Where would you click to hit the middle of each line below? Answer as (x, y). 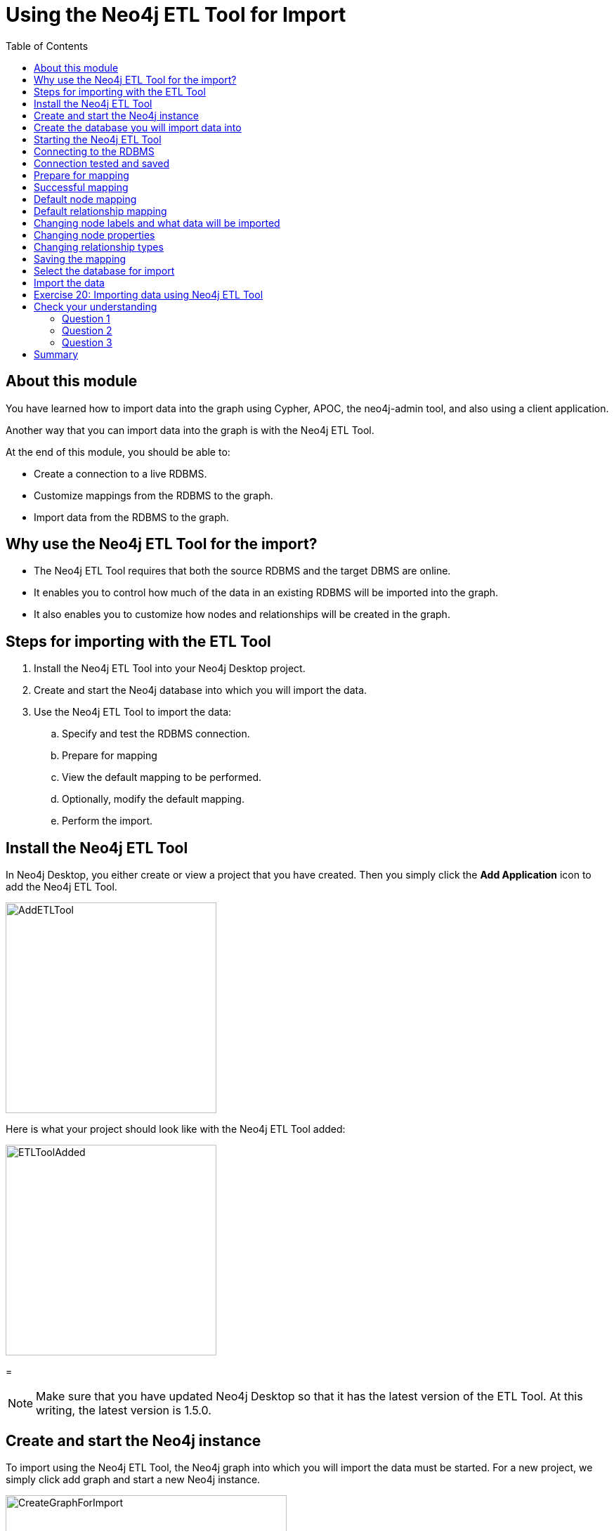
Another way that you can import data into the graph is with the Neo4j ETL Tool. (190, 430)
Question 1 (86, 318)
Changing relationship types (99, 247)
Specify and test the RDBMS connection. (156, 734)
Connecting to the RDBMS (94, 151)
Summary (56, 354)
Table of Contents (47, 46)
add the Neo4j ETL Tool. (61, 887)
